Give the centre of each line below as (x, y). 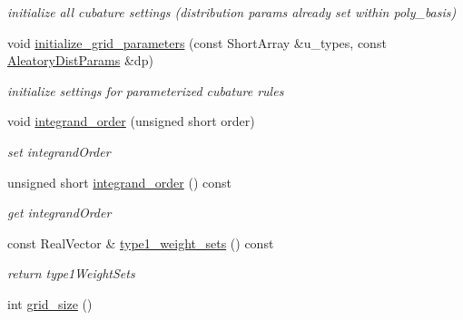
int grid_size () (50, 303)
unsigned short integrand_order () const (119, 182)
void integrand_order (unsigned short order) (131, 121)
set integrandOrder (59, 151)
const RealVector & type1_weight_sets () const (141, 242)
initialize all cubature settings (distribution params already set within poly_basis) (232, 12)
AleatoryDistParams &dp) (80, 60)
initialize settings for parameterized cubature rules (146, 90)
